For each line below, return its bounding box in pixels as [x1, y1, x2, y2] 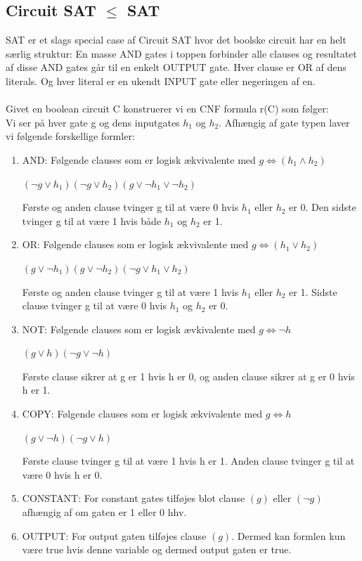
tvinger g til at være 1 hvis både [22, 213, 162, 228]
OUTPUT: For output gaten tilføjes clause [22, 528, 207, 543]
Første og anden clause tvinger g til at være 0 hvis [22, 200, 239, 214]
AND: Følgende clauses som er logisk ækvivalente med [22, 152, 256, 167]
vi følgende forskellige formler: [6, 129, 135, 143]
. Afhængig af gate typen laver [219, 115, 350, 129]
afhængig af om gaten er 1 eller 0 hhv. [22, 505, 187, 520]
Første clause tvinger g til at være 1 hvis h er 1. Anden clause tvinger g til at [22, 453, 355, 468]
